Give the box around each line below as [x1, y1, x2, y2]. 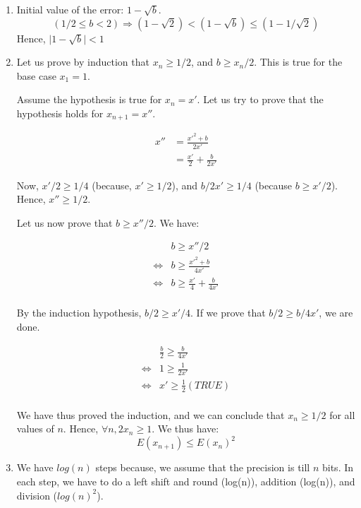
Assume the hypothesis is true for [16, 92, 162, 107]
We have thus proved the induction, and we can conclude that [16, 407, 285, 422]
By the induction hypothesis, [16, 305, 142, 320]
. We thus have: [152, 421, 219, 436]
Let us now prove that [16, 215, 113, 230]
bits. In [322, 460, 354, 475]
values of [16, 421, 54, 436]
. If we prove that [190, 305, 266, 320]
